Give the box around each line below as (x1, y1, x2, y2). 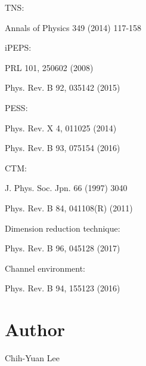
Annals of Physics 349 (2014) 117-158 (5, 21, 142, 33)
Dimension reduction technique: (5, 222, 120, 234)
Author (5, 317, 66, 342)
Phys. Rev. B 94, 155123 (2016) (5, 282, 120, 294)
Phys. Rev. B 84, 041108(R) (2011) (5, 201, 133, 214)
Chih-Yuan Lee (5, 352, 60, 364)
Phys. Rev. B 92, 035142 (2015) (5, 81, 120, 94)
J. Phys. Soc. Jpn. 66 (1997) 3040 (5, 182, 128, 194)
